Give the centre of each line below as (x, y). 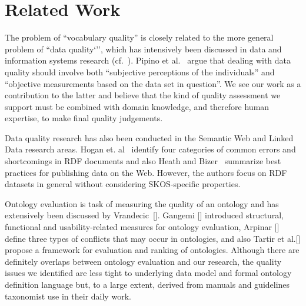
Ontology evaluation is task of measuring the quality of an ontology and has (142, 203)
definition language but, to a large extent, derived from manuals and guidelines (147, 284)
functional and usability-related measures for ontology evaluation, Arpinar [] (142, 227)
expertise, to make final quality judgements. (84, 118)
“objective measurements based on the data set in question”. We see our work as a (153, 83)
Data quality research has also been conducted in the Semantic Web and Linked (149, 137)
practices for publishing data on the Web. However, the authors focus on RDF (146, 172)
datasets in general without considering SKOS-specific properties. (123, 184)
